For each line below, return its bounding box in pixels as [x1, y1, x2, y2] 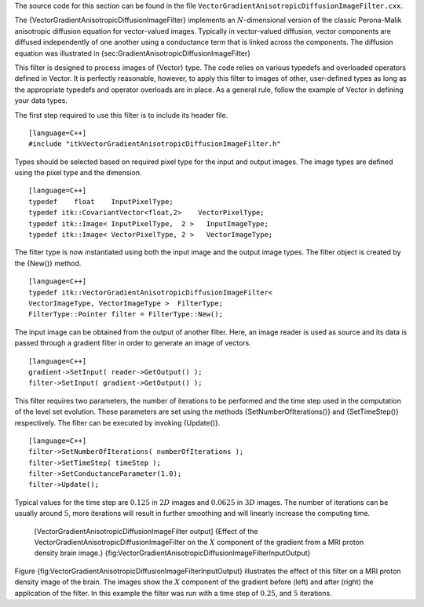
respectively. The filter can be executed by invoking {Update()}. [14, 418, 221, 427]
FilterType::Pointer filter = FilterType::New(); [28, 310, 224, 319]
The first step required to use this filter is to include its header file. [14, 110, 228, 119]
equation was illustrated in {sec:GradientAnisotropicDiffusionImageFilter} [14, 48, 251, 58]
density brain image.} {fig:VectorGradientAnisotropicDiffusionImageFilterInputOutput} [34, 548, 311, 558]
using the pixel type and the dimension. [14, 168, 142, 177]
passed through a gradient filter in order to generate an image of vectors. [14, 338, 251, 348]
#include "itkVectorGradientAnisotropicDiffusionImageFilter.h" [28, 140, 282, 148]
